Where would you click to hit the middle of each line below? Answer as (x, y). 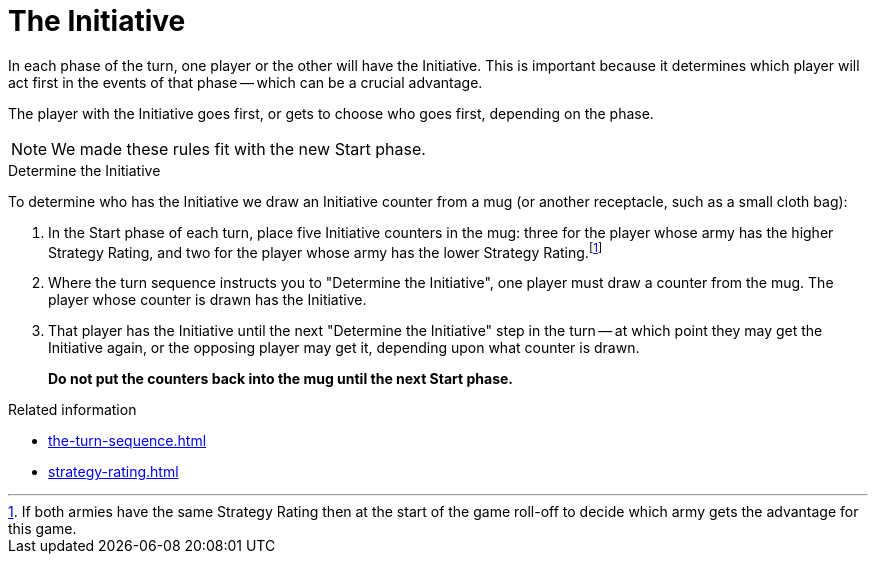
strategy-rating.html (113, 472)
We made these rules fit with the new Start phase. (238, 148)
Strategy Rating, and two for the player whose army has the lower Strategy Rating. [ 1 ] (325, 250)
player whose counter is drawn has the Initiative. (207, 300)
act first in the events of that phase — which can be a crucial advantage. (245, 82)
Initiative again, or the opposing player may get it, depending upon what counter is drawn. (344, 348)
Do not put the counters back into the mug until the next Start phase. (281, 379)
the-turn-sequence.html (127, 441)
